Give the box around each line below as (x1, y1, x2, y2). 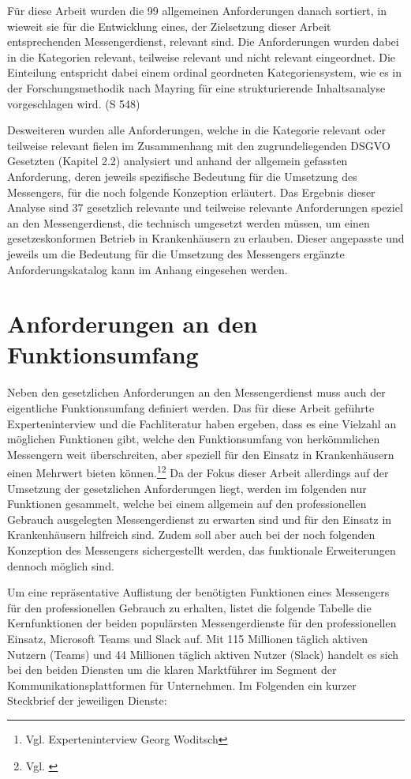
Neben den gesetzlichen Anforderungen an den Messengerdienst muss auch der (7, 384, 386, 401)
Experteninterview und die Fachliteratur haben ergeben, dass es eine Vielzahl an (7, 415, 397, 431)
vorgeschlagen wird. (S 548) (7, 95, 140, 111)
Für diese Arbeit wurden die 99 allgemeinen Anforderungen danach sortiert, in (7, 2, 387, 18)
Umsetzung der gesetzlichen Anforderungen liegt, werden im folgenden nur (7, 480, 367, 496)
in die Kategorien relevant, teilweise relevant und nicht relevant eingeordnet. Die (7, 48, 395, 65)
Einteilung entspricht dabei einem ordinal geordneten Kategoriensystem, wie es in (7, 64, 402, 81)
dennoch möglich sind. (7, 557, 114, 574)
